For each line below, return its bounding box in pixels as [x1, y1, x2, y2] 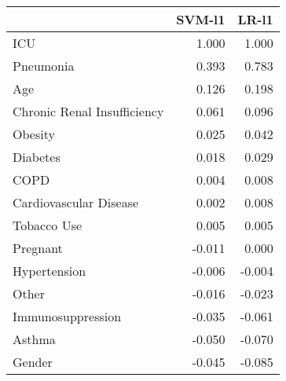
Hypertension [13, 262, 86, 280]
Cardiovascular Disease [13, 193, 139, 211]
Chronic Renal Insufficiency [13, 102, 164, 120]
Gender [13, 353, 53, 371]
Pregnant [13, 239, 63, 257]
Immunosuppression [13, 307, 122, 325]
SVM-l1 [176, 10, 225, 28]
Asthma [13, 330, 56, 348]
